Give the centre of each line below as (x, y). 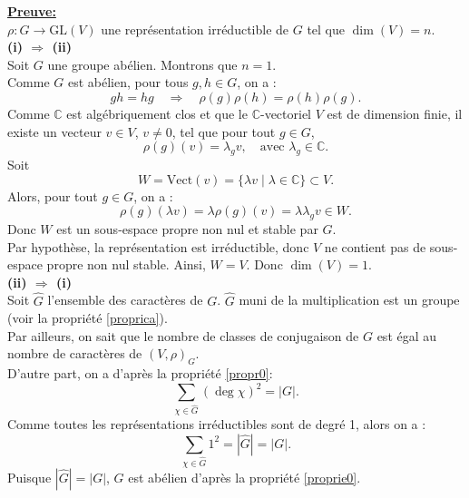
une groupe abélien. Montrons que (142, 64)
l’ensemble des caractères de (125, 300)
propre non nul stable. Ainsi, (126, 264)
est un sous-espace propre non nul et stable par (187, 228)
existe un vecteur (54, 131)
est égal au (407, 335)
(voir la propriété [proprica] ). (88, 318)
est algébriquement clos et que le (157, 113)
